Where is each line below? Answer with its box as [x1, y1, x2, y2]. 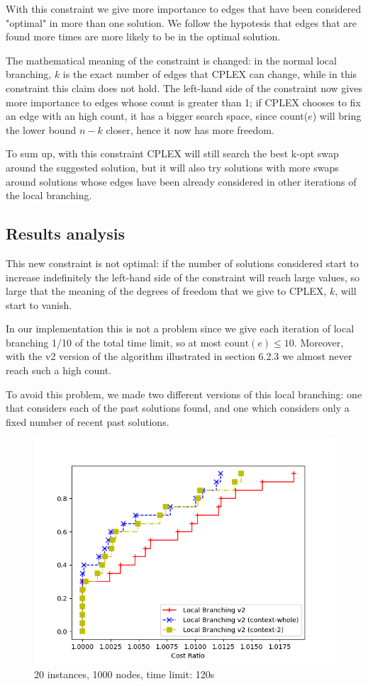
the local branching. [6, 188, 92, 203]
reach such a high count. [6, 363, 112, 378]
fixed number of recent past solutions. [6, 414, 169, 429]
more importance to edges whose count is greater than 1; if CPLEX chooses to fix [6, 94, 361, 109]
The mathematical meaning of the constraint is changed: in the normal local [6, 52, 337, 67]
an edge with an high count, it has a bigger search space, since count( [6, 108, 308, 123]
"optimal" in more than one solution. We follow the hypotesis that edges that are [6, 15, 357, 30]
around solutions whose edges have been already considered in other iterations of [6, 174, 357, 189]
